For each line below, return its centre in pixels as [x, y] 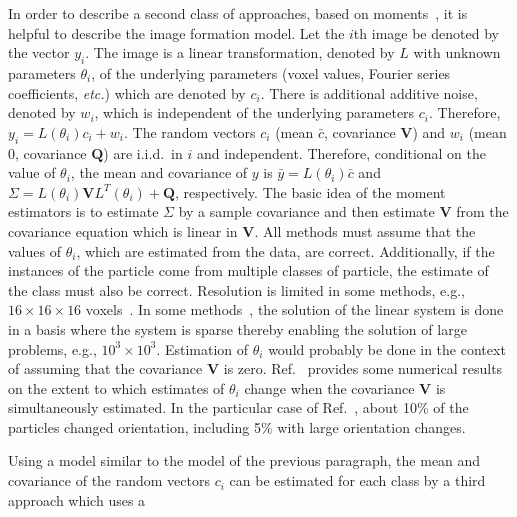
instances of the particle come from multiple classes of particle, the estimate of [248, 270]
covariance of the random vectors [109, 480]
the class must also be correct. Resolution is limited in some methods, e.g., [236, 289]
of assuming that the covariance [105, 368]
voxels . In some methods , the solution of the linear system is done [294, 309]
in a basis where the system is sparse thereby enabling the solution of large [237, 328]
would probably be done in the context [387, 348]
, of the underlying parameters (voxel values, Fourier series [271, 72]
